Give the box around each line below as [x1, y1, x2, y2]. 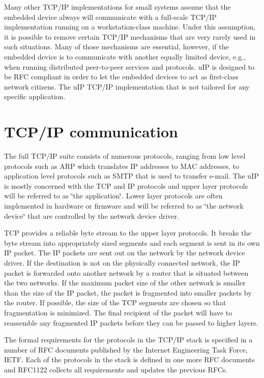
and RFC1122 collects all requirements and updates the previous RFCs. [4, 364, 228, 374]
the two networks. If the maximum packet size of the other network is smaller [4, 277, 246, 288]
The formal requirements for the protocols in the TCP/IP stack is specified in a [4, 334, 253, 345]
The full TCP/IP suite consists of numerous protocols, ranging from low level [4, 151, 246, 161]
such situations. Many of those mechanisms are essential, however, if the [4, 41, 229, 52]
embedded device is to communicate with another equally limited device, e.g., [4, 51, 246, 62]
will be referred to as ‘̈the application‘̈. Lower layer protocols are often [4, 190, 223, 201]
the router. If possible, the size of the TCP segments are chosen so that [4, 297, 226, 308]
